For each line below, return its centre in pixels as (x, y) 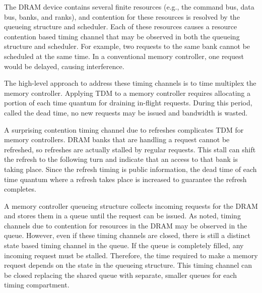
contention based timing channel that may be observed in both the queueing (122, 36)
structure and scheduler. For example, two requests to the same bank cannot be (127, 46)
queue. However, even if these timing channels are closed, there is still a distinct (127, 235)
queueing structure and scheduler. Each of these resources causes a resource (121, 26)
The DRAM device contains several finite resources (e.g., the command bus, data (129, 7)
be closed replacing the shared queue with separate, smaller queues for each (121, 275)
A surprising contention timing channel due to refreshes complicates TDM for (124, 129)
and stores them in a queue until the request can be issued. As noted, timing (122, 216)
